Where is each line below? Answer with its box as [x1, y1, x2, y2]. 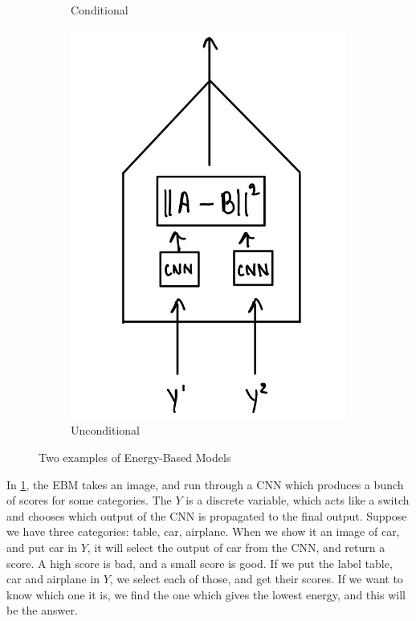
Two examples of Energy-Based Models [39, 449, 231, 466]
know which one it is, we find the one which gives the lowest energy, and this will [6, 586, 406, 603]
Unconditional [71, 422, 140, 439]
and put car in [6, 539, 77, 556]
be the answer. [6, 602, 78, 619]
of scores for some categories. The [6, 492, 172, 509]
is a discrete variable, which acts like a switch [186, 492, 410, 509]
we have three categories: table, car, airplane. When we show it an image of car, [6, 523, 400, 540]
